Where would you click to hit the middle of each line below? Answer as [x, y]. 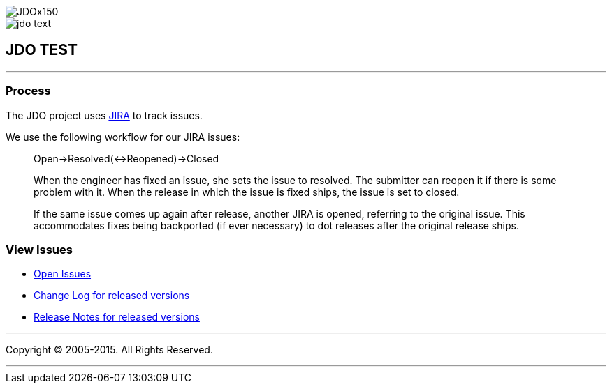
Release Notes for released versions [117, 317]
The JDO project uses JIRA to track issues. [104, 115]
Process [28, 91]
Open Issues [63, 274]
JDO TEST [42, 50]
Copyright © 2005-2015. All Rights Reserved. [109, 350]
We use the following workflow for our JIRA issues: [123, 137]
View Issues [39, 249]
